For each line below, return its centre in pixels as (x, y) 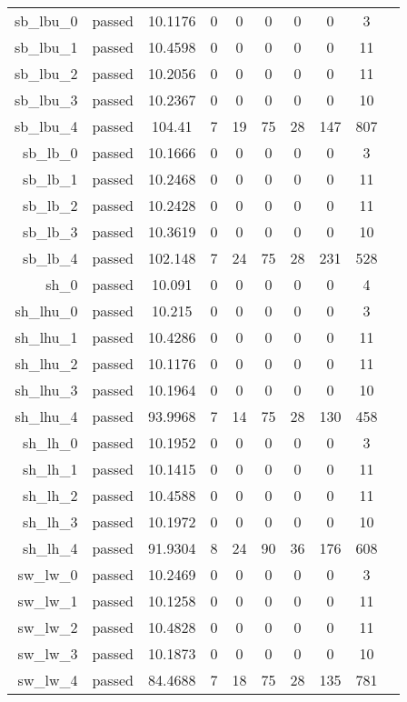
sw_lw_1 (48, 601)
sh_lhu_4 (46, 416)
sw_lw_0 (48, 574)
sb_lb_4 (50, 258)
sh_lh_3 (50, 521)
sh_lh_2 (50, 495)
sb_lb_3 (50, 231)
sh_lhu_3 (46, 390)
